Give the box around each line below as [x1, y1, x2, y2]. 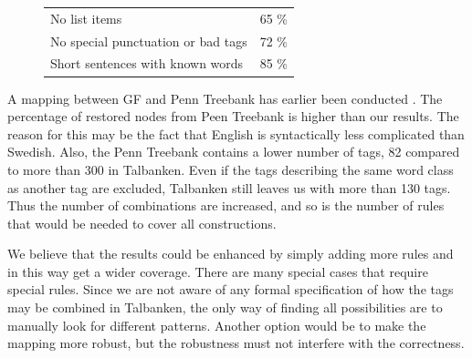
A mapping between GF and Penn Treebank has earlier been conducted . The [7, 88, 443, 107]
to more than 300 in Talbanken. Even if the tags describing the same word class [7, 159, 454, 179]
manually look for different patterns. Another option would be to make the [7, 315, 426, 334]
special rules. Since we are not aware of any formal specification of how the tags [7, 280, 454, 299]
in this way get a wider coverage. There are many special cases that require [7, 261, 428, 281]
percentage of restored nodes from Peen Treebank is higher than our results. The [7, 107, 459, 126]
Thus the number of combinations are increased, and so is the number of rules [7, 196, 445, 215]
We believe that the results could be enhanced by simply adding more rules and [7, 244, 454, 263]
